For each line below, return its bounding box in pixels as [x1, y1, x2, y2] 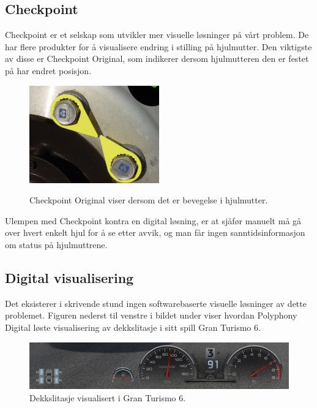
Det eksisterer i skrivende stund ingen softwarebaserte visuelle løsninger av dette [5, 297, 307, 309]
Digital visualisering [5, 268, 134, 287]
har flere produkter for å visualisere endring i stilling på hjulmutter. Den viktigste [5, 40, 312, 53]
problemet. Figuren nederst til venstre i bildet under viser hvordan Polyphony [5, 309, 297, 322]
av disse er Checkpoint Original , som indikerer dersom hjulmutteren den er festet [5, 52, 309, 65]
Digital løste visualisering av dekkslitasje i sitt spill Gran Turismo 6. [5, 320, 261, 333]
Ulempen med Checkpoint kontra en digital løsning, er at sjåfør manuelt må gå [5, 214, 302, 227]
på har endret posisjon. [5, 64, 92, 77]
